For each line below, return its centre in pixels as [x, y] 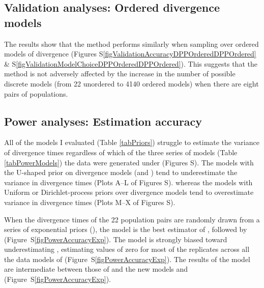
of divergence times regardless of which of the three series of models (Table [121, 152]
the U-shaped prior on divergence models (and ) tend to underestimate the [121, 172]
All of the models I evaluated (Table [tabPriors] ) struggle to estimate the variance [132, 142]
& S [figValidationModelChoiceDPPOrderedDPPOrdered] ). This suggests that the [131, 63]
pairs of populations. [36, 93]
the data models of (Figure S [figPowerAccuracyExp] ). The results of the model [127, 259]
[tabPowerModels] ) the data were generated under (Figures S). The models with [129, 162]
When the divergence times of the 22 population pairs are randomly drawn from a [132, 219]
